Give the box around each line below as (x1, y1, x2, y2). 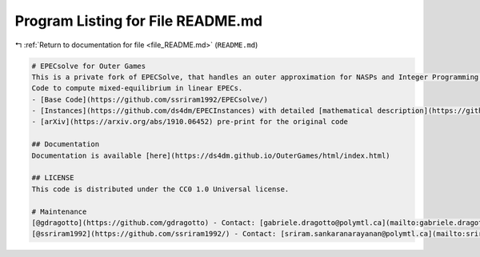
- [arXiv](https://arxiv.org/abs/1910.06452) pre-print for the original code (31, 117, 348, 126)
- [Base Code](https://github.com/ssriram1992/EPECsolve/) (31, 94, 268, 104)
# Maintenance (31, 207, 87, 216)
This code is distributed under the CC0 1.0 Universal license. (31, 184, 290, 194)
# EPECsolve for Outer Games (31, 61, 146, 70)
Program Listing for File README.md (14, 12, 263, 30)
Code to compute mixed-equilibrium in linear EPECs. (31, 84, 243, 93)
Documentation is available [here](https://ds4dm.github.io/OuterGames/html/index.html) (31, 151, 391, 160)
